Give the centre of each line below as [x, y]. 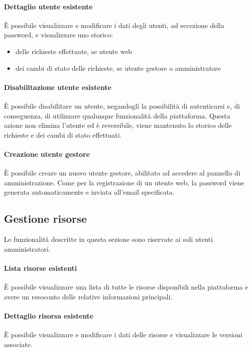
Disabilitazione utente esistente [58, 87]
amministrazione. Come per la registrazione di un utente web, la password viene [124, 182]
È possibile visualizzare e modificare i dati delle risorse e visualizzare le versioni [123, 335]
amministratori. [27, 249]
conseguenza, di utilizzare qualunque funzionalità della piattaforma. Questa [117, 115]
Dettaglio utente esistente [48, 6]
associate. [18, 344]
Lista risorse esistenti [40, 268]
